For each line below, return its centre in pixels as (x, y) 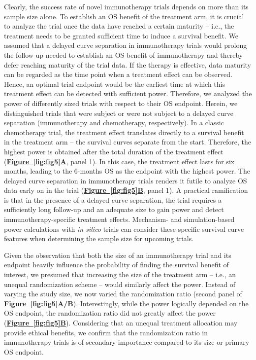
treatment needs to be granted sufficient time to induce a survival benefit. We (121, 35)
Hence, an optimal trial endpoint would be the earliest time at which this (115, 84)
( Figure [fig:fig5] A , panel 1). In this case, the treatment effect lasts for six (119, 161)
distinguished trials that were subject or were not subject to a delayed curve (119, 113)
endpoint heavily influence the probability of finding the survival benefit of (116, 265)
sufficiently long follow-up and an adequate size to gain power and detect (114, 209)
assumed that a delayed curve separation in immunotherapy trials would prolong (126, 45)
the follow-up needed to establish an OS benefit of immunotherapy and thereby (124, 54)
